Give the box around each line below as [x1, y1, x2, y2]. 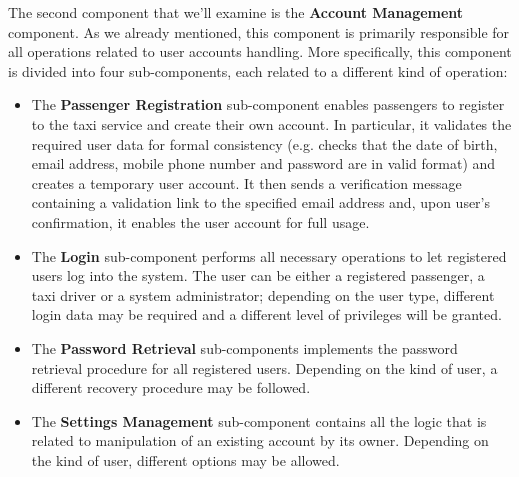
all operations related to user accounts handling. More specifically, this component [8, 41, 512, 62]
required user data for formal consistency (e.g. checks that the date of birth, [31, 133, 498, 154]
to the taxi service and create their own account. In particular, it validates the [31, 113, 512, 134]
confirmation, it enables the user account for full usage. [31, 211, 370, 232]
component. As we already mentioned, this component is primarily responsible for [8, 21, 510, 42]
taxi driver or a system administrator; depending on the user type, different [31, 284, 495, 305]
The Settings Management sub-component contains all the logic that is [31, 410, 487, 431]
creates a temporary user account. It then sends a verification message [31, 172, 462, 193]
